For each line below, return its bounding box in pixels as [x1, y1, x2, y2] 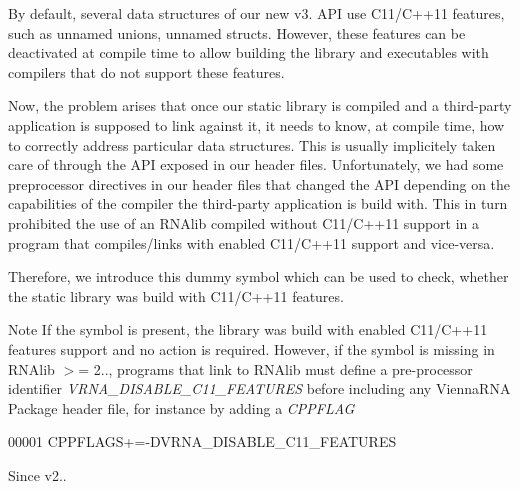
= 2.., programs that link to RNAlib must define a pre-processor [78, 358, 473, 379]
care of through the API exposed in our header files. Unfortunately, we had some [8, 154, 504, 175]
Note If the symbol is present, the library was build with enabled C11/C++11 [8, 319, 488, 340]
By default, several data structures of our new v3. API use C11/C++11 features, [8, 3, 505, 23]
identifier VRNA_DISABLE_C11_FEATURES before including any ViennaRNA [8, 378, 511, 399]
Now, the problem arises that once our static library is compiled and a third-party [8, 95, 512, 116]
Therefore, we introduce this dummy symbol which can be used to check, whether [8, 266, 509, 287]
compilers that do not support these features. [8, 61, 285, 82]
